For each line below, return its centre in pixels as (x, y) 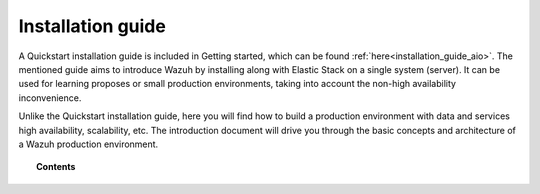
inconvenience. (50, 97)
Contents (56, 167)
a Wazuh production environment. (88, 144)
